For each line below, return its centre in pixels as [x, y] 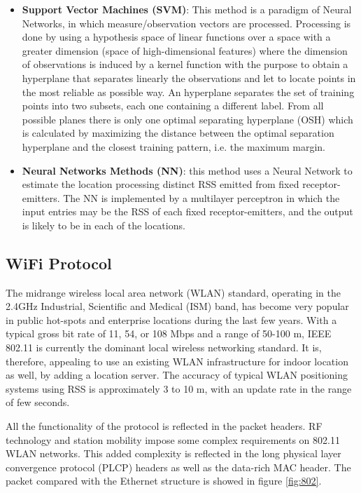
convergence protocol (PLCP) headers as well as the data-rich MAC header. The [178, 467]
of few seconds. [38, 402]
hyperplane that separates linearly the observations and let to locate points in [189, 77]
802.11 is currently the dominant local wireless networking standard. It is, [164, 347]
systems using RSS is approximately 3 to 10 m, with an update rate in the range [179, 388]
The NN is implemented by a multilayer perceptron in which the [201, 197]
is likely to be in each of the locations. [104, 225]
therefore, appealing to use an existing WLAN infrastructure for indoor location [177, 361]
